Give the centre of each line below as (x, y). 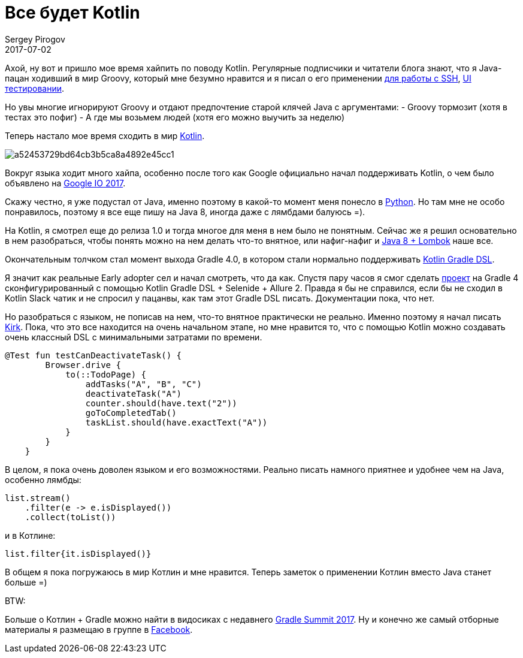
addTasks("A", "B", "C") (143, 384)
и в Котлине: (30, 535)
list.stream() (38, 498)
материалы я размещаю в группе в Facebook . (99, 629)
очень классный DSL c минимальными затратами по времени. (134, 337)
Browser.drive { (83, 365)
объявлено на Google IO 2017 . (65, 183)
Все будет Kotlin (72, 13)
